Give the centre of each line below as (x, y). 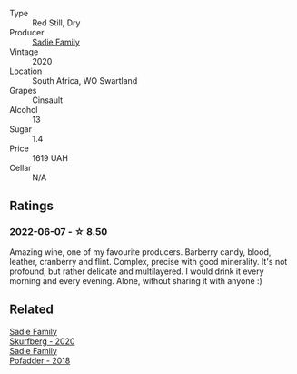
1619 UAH (50, 158)
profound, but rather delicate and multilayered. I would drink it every (137, 271)
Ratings (32, 206)
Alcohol (24, 110)
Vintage (24, 52)
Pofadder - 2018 (40, 360)
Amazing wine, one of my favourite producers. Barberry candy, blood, (140, 252)
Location (26, 71)
